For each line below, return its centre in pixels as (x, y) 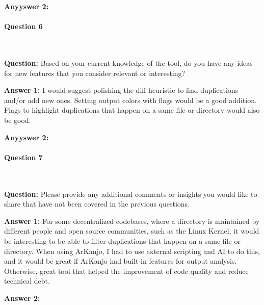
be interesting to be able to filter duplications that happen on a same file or (122, 240)
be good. (18, 120)
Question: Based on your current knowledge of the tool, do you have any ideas (128, 62)
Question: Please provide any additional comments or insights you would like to (131, 194)
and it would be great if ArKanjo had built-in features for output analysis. (121, 261)
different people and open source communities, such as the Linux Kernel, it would (132, 231)
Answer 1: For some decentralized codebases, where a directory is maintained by (132, 221)
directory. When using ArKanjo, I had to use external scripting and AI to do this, (132, 251)
